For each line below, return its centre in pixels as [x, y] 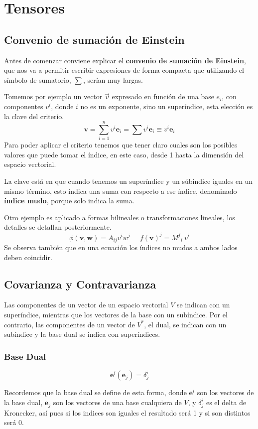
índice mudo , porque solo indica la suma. [69, 201]
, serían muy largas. [113, 79]
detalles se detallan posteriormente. [58, 227]
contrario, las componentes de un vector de [69, 324]
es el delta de [226, 402]
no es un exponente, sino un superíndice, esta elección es [167, 106]
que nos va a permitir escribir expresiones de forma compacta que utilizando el [124, 70]
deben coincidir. [28, 257]
